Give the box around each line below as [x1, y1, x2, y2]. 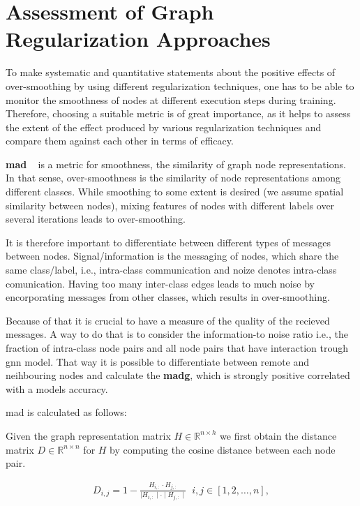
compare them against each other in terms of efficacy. [6, 133, 234, 148]
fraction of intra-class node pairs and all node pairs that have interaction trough [6, 341, 348, 355]
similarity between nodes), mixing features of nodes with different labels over [6, 198, 335, 212]
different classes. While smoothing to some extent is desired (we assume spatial [6, 184, 344, 199]
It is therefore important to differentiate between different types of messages [6, 235, 331, 249]
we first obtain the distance [220, 428, 337, 442]
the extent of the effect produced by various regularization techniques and [6, 119, 322, 134]
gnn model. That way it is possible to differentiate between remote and [6, 354, 310, 369]
